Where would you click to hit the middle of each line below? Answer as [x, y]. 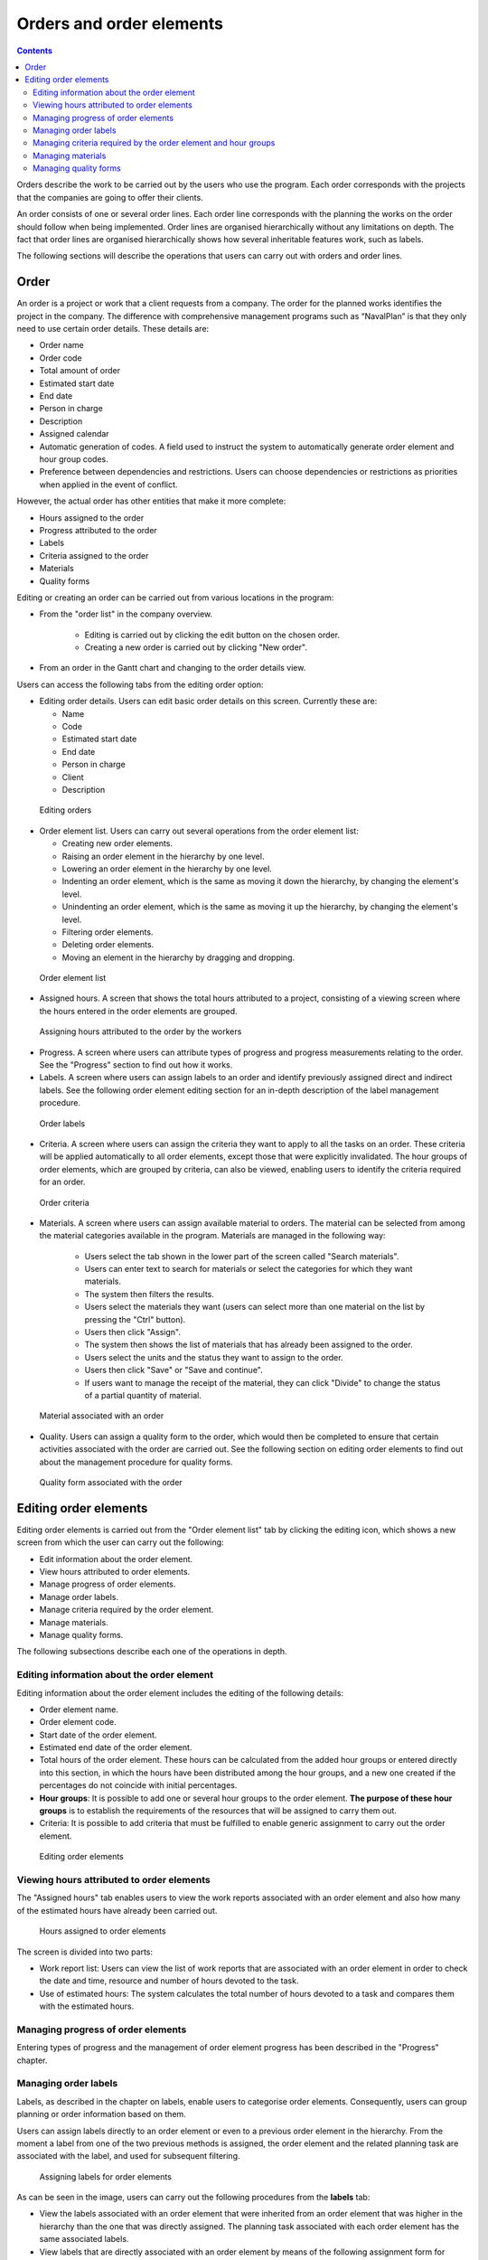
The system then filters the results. [149, 1294]
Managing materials [70, 155]
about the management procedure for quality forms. [136, 1462]
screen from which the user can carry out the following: [121, 1542]
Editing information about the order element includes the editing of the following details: [180, 1693]
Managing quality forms [77, 168]
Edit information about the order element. [116, 1558]
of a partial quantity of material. [143, 1395]
